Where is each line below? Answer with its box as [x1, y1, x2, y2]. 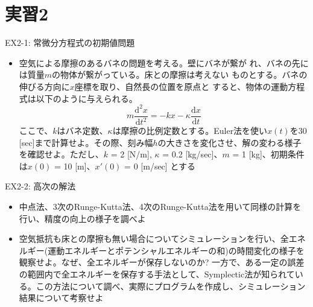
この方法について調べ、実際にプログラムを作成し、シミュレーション [36, 279, 306, 292]
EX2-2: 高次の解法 [5, 180, 76, 192]
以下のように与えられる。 [36, 92, 138, 104]
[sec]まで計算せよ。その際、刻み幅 [19, 136, 153, 148]
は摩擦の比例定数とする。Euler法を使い [112, 124, 268, 136]
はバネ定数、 [57, 124, 108, 136]
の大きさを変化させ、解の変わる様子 [157, 136, 302, 148]
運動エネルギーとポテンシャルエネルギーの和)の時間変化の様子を [48, 244, 305, 256]
